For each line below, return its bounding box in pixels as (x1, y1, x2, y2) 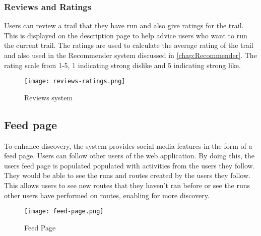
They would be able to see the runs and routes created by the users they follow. (4, 170, 250, 181)
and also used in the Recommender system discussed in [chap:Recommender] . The (4, 50, 257, 60)
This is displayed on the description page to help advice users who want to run (4, 30, 247, 40)
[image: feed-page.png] (24, 208, 104, 215)
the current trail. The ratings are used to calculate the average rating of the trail (4, 40, 253, 50)
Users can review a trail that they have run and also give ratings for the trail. (4, 20, 244, 31)
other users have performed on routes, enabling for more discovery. (4, 190, 210, 200)
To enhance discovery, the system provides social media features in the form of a (4, 140, 252, 151)
